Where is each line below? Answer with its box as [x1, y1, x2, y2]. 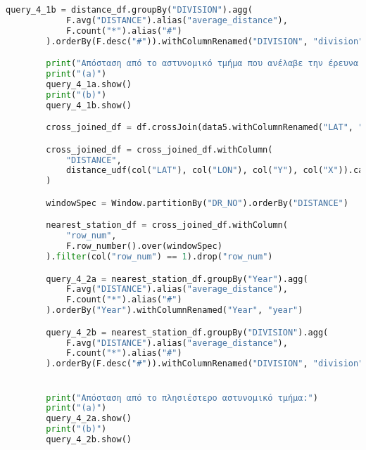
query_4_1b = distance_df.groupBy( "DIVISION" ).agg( [6, 5, 253, 15]
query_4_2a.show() [46, 413, 132, 424]
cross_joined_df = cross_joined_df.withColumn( [46, 144, 273, 155]
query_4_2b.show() [46, 435, 132, 445]
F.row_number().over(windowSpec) [65, 241, 222, 252]
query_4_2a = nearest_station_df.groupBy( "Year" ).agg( [46, 274, 308, 284]
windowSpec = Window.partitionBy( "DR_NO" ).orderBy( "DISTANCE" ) [46, 198, 348, 208]
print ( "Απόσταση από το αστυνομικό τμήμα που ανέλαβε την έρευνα [46, 58, 359, 69]
